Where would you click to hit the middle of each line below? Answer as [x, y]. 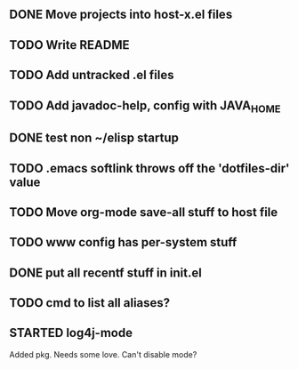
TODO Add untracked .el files [92, 75]
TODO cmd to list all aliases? [90, 303]
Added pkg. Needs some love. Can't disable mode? [103, 354]
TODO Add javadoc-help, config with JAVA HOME [145, 106]
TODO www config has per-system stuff [123, 242]
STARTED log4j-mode [71, 333]
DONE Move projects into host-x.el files [121, 15]
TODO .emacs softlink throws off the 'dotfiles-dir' [149, 168]
